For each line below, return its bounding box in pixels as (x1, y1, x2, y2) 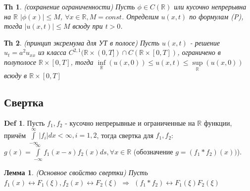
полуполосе (4, 56, 36, 67)
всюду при (72, 21, 103, 31)
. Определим (121, 11, 159, 21)
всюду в (4, 70, 27, 81)
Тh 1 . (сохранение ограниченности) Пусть (4, 1, 135, 11)
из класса (38, 47, 66, 57)
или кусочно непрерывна (174, 1, 247, 11)
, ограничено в (177, 47, 221, 57)
